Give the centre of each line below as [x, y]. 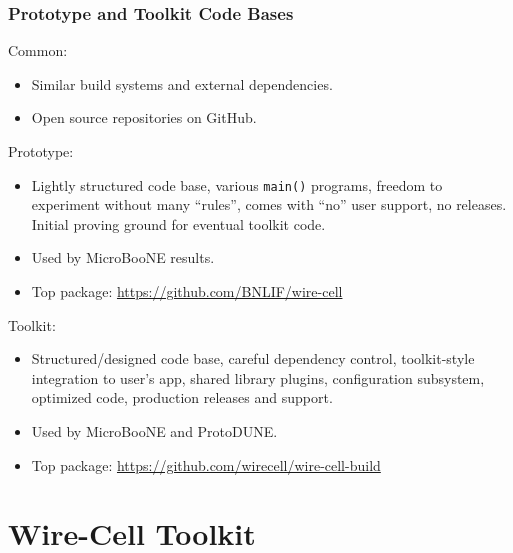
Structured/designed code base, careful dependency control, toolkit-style [253, 358]
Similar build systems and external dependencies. [182, 83]
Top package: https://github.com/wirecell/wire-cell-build [206, 464]
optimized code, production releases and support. [182, 397]
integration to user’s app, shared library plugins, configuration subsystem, [258, 377]
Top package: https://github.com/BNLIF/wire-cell [187, 291]
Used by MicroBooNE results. [123, 257]
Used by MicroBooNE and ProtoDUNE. [154, 431]
